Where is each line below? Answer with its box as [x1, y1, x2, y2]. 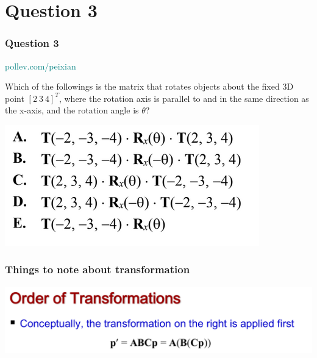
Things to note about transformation [5, 262, 190, 277]
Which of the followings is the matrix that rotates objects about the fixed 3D [5, 80, 294, 93]
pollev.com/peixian [5, 59, 76, 72]
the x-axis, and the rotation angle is [5, 104, 139, 116]
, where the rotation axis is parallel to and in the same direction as [59, 91, 309, 104]
